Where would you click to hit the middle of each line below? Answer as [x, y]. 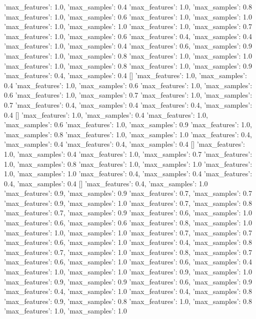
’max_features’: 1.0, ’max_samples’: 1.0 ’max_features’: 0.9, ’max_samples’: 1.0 [128, 272]
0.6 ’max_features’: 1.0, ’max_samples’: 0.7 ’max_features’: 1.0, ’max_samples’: [128, 95]
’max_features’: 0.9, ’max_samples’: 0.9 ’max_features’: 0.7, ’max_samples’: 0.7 [128, 193]
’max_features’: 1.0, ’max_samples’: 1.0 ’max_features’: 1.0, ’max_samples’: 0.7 [128, 26]
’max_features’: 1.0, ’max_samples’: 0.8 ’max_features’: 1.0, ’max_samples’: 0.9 [128, 65]
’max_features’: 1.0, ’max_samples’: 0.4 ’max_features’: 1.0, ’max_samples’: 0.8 [128, 7]
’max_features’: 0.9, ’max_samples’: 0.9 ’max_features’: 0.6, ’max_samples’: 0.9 [128, 281]
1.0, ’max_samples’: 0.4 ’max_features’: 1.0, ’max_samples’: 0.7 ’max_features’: [128, 153]
